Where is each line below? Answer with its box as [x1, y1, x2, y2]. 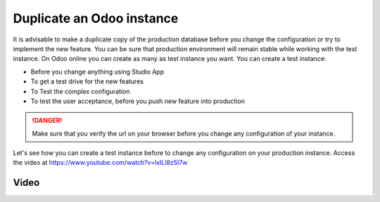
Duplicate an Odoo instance [13, 11, 179, 26]
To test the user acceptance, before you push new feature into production [30, 97, 246, 105]
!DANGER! [32, 116, 63, 125]
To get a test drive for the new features [30, 77, 144, 86]
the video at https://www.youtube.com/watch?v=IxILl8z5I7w [13, 159, 188, 167]
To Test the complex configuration [30, 87, 130, 95]
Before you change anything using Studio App [30, 67, 165, 76]
